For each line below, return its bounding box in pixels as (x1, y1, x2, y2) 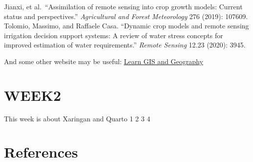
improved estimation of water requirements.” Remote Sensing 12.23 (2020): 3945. (4, 40, 246, 50)
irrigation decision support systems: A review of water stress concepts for (4, 30, 223, 40)
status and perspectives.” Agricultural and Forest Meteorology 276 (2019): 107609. (4, 11, 248, 21)
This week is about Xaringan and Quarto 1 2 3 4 (4, 113, 150, 123)
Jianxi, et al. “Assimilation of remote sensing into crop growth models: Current (4, 1, 243, 11)
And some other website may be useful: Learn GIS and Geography (4, 56, 204, 66)
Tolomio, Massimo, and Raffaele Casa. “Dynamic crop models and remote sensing (4, 21, 249, 31)
